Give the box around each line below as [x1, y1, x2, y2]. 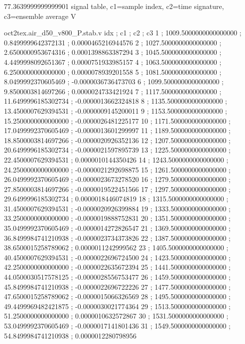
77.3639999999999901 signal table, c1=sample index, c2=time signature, [4, 1, 224, 11]
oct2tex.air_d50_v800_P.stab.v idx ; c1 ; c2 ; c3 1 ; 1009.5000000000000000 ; [4, 27, 242, 38]
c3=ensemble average [4, 10, 69, 21]
